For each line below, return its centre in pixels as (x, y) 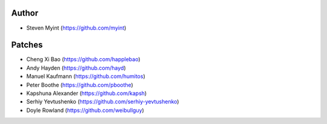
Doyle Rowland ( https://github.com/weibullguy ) (85, 110)
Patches (27, 45)
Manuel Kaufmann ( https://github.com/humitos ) (86, 76)
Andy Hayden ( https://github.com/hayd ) (76, 68)
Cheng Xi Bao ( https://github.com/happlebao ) (83, 59)
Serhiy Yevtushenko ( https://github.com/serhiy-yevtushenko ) (103, 102)
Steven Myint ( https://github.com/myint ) (76, 28)
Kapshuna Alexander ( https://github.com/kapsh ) (87, 93)
